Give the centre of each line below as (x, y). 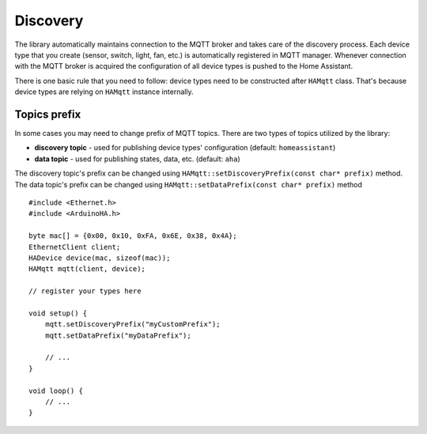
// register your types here (85, 291)
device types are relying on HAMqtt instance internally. (104, 92)
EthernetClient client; (75, 247)
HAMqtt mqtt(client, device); (87, 269)
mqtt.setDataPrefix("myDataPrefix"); (118, 335)
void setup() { (58, 313)
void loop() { (56, 391)
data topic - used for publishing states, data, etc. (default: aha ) (137, 159)
